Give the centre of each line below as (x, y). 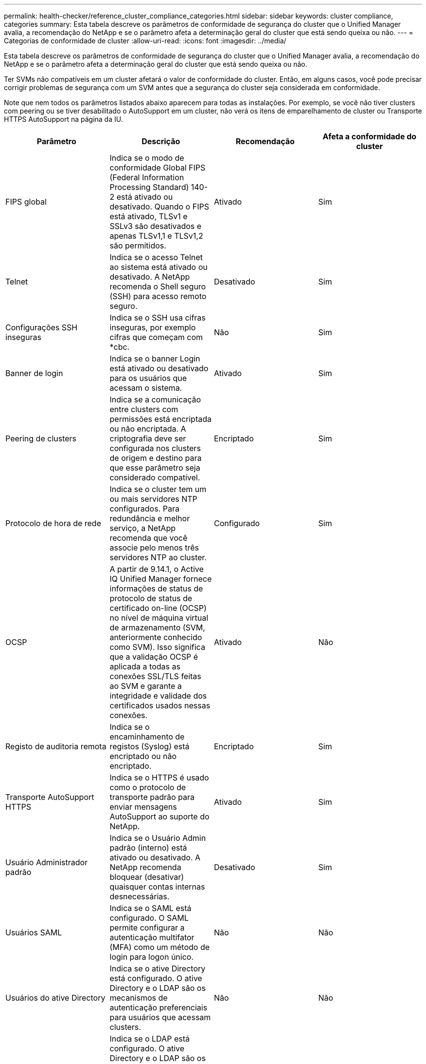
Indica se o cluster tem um (158, 489)
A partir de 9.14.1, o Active (157, 569)
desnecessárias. (140, 896)
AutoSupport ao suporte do (160, 817)
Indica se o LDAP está (150, 1039)
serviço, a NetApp (142, 528)
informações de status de (156, 589)
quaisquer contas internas (157, 887)
